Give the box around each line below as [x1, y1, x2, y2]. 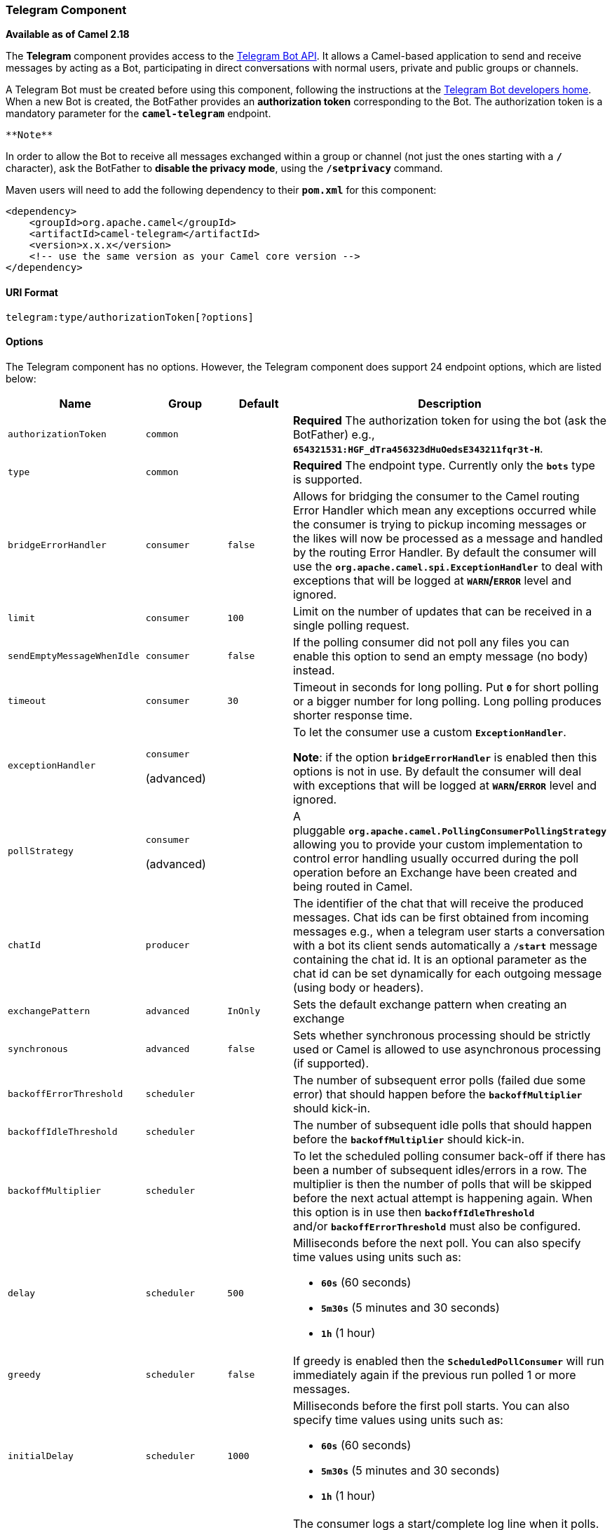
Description [418, 396, 482, 411]
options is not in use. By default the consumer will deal [292, 764, 582, 778]
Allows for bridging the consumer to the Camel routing [292, 488, 580, 503]
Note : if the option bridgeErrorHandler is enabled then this [292, 750, 597, 764]
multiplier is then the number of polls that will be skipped [292, 1176, 592, 1191]
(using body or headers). [292, 980, 424, 994]
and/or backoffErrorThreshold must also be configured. [292, 1218, 581, 1233]
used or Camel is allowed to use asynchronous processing [292, 1042, 601, 1056]
